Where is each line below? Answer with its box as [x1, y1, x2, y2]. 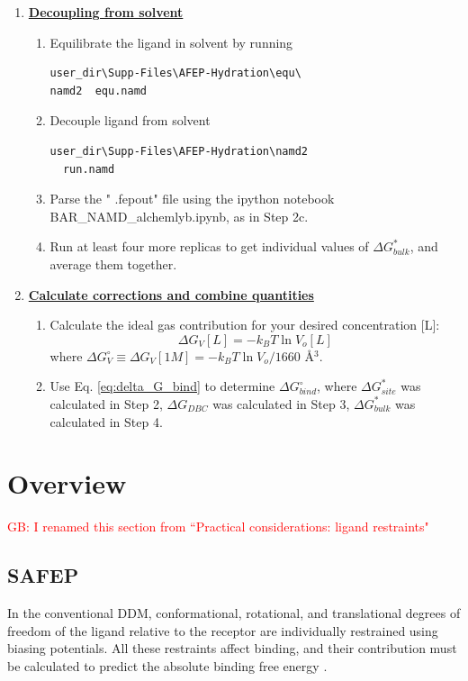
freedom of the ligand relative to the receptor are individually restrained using [7, 621, 438, 640]
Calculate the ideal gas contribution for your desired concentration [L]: [49, 315, 440, 334]
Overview [7, 465, 127, 502]
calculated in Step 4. [49, 412, 163, 431]
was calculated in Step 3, [212, 394, 350, 413]
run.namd [62, 162, 115, 176]
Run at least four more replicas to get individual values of [49, 237, 369, 256]
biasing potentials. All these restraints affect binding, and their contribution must [7, 639, 457, 658]
